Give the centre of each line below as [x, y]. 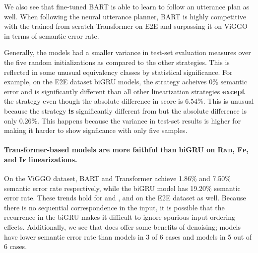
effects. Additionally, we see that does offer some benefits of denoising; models [122, 227]
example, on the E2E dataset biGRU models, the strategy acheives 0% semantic [126, 82]
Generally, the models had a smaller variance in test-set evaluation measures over [128, 52]
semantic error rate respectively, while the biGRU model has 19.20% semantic [122, 188]
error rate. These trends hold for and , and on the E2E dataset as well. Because [125, 198]
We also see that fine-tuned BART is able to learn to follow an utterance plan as [127, 6]
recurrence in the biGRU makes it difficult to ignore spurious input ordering [120, 217]
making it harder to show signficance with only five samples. [96, 130]
